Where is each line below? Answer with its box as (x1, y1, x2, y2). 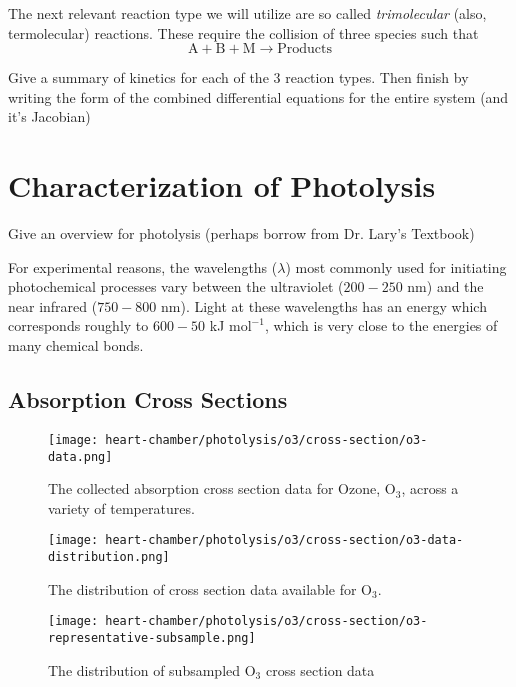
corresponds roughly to (8, 315, 149, 336)
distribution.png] (48, 550, 170, 565)
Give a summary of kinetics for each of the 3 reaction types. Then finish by (8, 67, 469, 88)
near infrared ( (8, 295, 98, 316)
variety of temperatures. (48, 497, 195, 518)
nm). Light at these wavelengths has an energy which (160, 295, 487, 316)
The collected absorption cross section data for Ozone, (48, 478, 381, 499)
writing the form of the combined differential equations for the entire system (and (8, 86, 509, 107)
